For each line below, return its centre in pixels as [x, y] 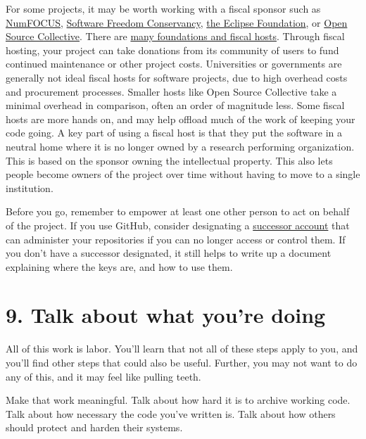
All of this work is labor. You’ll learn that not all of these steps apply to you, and [182, 349]
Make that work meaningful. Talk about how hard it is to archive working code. [178, 400]
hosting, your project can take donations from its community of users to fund [172, 50]
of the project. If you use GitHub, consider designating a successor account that [178, 225]
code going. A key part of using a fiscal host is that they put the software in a [174, 133]
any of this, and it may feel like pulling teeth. [103, 376]
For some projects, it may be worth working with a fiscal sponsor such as [163, 8]
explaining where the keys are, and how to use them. [119, 266]
